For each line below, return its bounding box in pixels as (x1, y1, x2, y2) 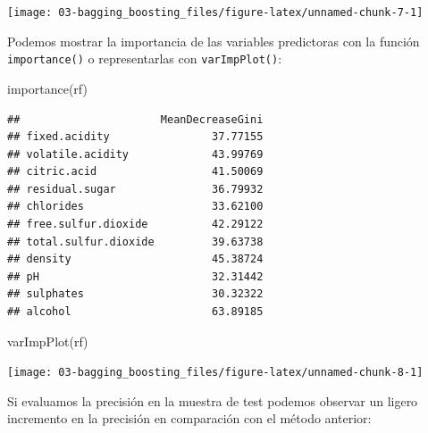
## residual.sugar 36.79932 (7, 182, 264, 196)
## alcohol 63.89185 (7, 305, 264, 319)
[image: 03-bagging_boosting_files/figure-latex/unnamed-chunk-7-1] (7, 6, 424, 19)
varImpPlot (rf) (7, 331, 88, 350)
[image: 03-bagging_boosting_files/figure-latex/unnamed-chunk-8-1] (7, 366, 424, 379)
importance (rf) (7, 79, 88, 97)
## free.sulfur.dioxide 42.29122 (7, 218, 264, 231)
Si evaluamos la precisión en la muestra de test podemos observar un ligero (7, 391, 418, 410)
